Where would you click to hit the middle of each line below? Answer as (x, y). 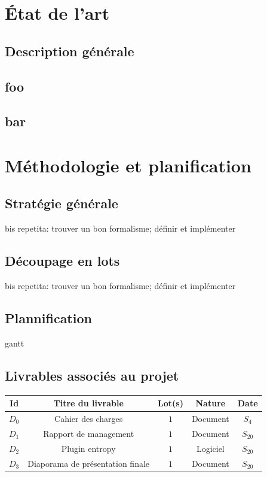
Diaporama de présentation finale (89, 463)
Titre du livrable (88, 403)
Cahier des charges (89, 419)
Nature (211, 403)
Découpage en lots (62, 261)
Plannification (48, 318)
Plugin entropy (88, 448)
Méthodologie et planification (128, 165)
